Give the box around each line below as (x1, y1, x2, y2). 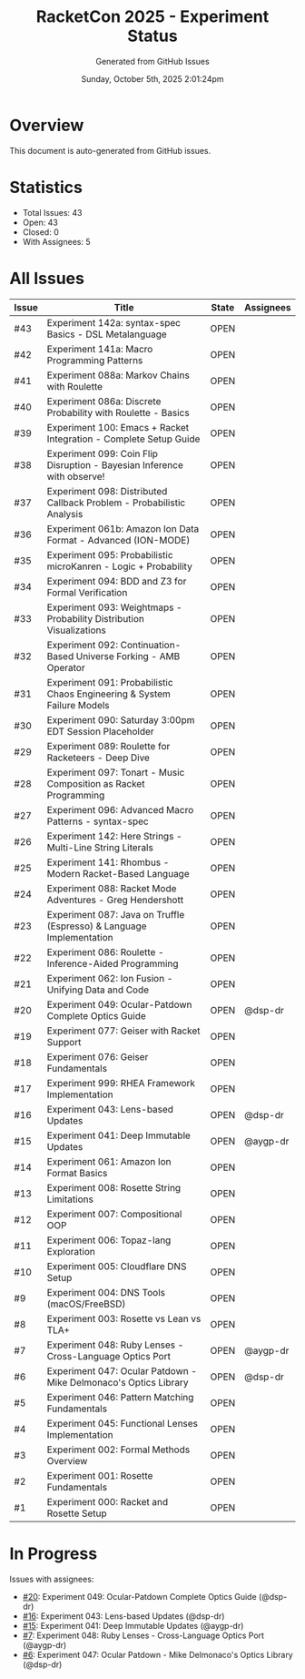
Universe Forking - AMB (75, 649, 181, 662)
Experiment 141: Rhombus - (46, 856, 170, 869)
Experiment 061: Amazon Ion (46, 1155, 172, 1167)
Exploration (46, 1245, 95, 1257)
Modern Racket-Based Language (46, 867, 191, 880)
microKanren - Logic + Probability (46, 560, 192, 573)
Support (46, 1035, 82, 1048)
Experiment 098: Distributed (46, 484, 168, 497)
